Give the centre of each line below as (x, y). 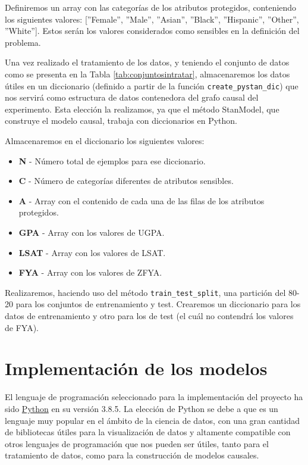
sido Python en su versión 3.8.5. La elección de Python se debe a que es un (142, 408)
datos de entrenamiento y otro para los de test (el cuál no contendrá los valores (149, 316)
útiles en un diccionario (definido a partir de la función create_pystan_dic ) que (152, 85)
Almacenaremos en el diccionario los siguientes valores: (105, 141)
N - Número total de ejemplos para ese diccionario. (112, 160)
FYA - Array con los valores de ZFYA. (90, 272)
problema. (23, 42)
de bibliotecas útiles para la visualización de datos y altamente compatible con (148, 432)
